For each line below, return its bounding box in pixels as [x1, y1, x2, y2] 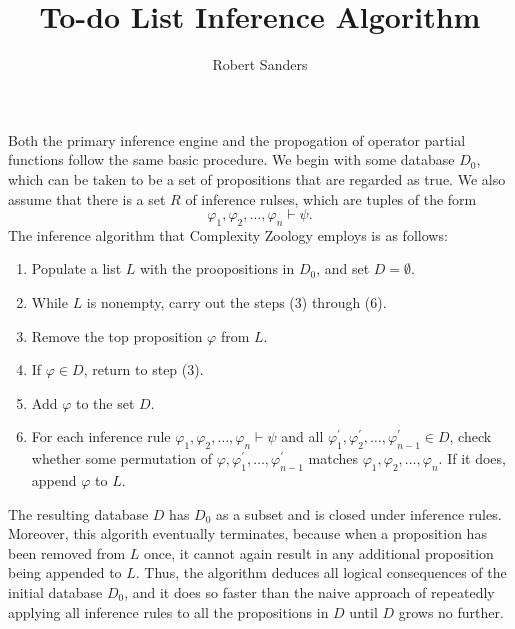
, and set [316, 258, 370, 279]
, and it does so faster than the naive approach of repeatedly [124, 582, 495, 603]
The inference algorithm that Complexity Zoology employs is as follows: [8, 224, 448, 245]
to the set [75, 392, 135, 413]
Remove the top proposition [31, 325, 203, 346]
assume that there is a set [8, 188, 166, 209]
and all [281, 426, 324, 447]
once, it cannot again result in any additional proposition [144, 542, 494, 563]
